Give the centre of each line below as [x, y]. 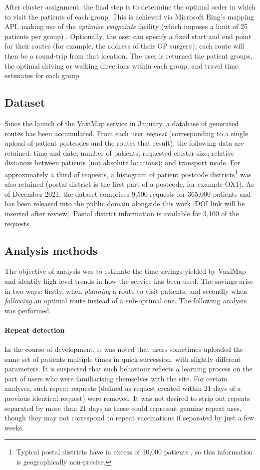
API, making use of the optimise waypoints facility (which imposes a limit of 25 [126, 26]
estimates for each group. [43, 75]
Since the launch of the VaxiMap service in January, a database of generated [122, 123]
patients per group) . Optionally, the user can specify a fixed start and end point [128, 36]
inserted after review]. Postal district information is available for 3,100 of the [122, 213]
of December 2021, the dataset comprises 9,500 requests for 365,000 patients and [128, 193]
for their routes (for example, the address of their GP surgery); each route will [125, 46]
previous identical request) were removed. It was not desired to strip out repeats [127, 398]
